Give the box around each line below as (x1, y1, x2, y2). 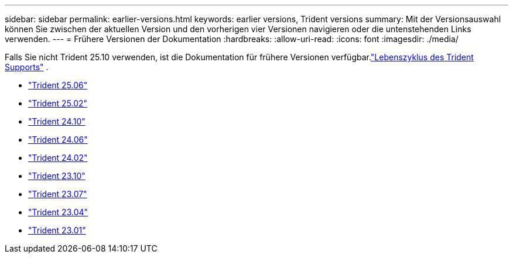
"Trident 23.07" (28, 189, 87, 199)
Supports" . (5, 62, 49, 72)
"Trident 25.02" (28, 98, 88, 108)
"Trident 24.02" (28, 153, 88, 163)
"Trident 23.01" (28, 225, 86, 235)
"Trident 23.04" (28, 207, 88, 217)
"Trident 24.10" (28, 116, 85, 126)
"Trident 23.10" (28, 171, 85, 181)
